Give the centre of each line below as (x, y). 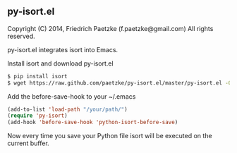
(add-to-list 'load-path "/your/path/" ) (68, 109)
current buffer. (28, 143)
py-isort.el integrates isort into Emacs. (63, 49)
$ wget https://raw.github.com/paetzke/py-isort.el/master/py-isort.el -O (120, 83)
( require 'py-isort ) (38, 116)
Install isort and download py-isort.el (61, 63)
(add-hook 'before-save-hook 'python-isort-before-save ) (93, 123)
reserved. (21, 36)
